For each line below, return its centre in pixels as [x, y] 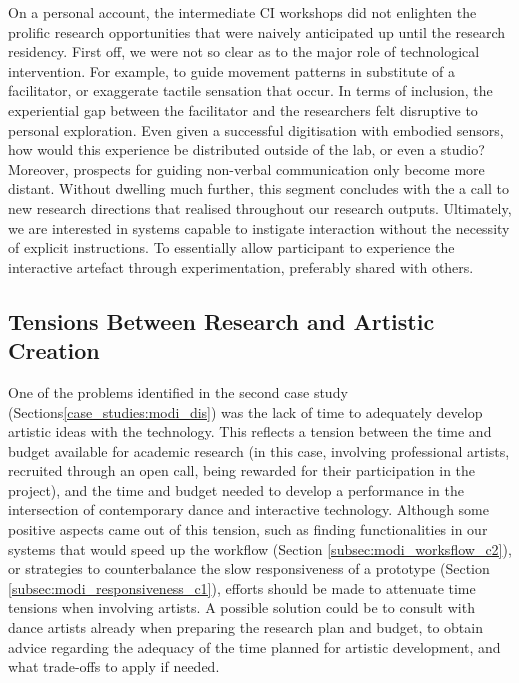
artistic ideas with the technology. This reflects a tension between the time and [250, 431]
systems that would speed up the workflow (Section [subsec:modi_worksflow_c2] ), [260, 548]
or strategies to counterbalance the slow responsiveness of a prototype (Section [249, 568]
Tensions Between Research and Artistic [221, 320]
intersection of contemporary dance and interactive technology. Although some [248, 509]
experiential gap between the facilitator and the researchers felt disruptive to [243, 109]
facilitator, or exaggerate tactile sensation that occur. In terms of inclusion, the [250, 90]
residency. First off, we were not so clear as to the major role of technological [244, 51]
